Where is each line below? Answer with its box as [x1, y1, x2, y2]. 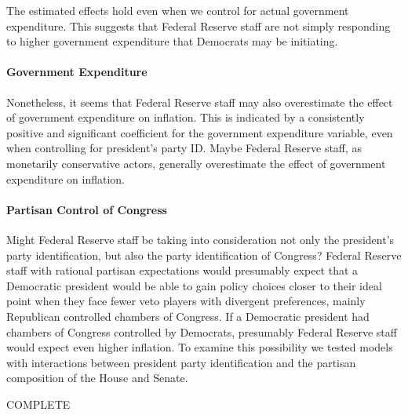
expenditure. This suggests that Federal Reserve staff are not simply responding [6, 17, 391, 34]
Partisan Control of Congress [6, 201, 167, 217]
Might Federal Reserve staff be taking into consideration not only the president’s [6, 231, 395, 247]
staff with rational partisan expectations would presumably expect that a [6, 262, 359, 278]
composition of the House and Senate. [6, 369, 188, 386]
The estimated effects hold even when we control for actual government [6, 2, 349, 18]
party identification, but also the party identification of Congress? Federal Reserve [6, 246, 402, 263]
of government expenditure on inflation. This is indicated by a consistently [6, 109, 365, 126]
